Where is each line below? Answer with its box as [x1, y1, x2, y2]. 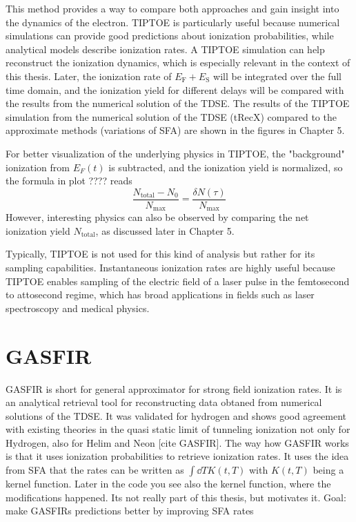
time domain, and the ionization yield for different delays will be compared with [6, 82, 344, 97]
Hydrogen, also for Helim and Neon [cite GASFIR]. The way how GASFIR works [6, 435, 349, 449]
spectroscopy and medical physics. [6, 300, 150, 315]
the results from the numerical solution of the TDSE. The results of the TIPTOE [6, 96, 350, 110]
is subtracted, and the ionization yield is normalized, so [108, 159, 343, 174]
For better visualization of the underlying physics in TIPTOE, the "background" [6, 146, 345, 160]
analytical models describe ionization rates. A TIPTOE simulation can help [6, 41, 325, 56]
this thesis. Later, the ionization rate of [6, 68, 172, 83]
